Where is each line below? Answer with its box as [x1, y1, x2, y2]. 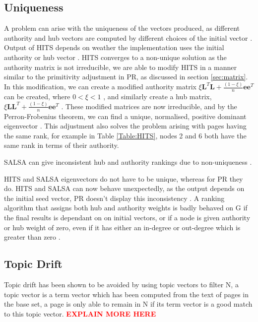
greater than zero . [4, 232, 61, 242]
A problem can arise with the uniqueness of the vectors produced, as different [4, 23, 240, 33]
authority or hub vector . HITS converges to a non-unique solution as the [4, 52, 227, 62]
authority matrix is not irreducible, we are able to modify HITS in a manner [4, 62, 237, 72]
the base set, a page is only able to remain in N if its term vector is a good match [4, 299, 253, 309]
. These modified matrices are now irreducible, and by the [61, 101, 237, 111]
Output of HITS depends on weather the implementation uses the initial [4, 42, 224, 53]
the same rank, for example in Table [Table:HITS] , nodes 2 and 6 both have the [4, 130, 247, 140]
